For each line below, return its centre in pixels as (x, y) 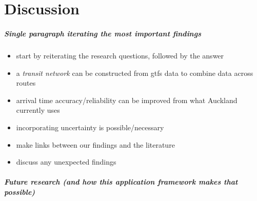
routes (26, 83)
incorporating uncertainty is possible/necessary (90, 127)
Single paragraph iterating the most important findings (103, 33)
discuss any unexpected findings (66, 162)
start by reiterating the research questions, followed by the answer (120, 55)
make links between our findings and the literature (95, 144)
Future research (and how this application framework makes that (121, 182)
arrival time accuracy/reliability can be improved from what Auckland (127, 100)
